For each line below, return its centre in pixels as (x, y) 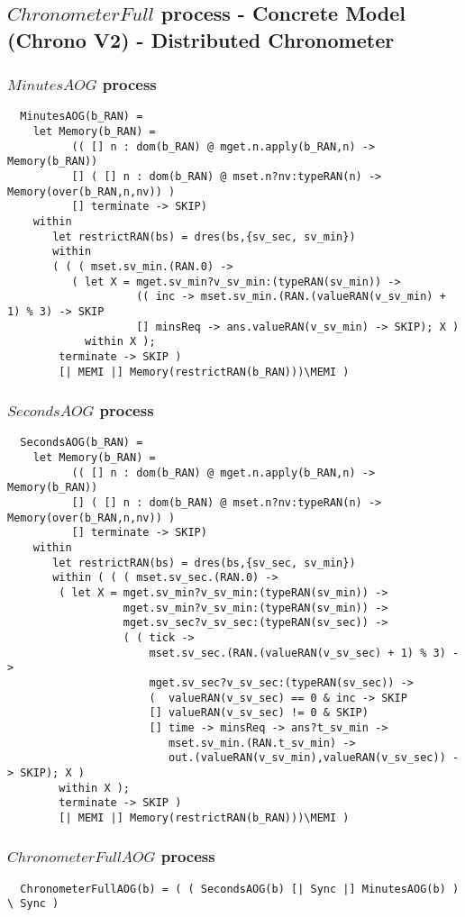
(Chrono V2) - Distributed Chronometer (201, 39)
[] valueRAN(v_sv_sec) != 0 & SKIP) (259, 713)
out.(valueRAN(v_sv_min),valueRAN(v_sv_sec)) (307, 758)
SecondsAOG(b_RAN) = (82, 443)
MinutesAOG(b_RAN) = (82, 117)
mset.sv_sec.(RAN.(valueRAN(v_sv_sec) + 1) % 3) (297, 653)
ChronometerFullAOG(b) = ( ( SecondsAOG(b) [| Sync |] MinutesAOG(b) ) (240, 889)
